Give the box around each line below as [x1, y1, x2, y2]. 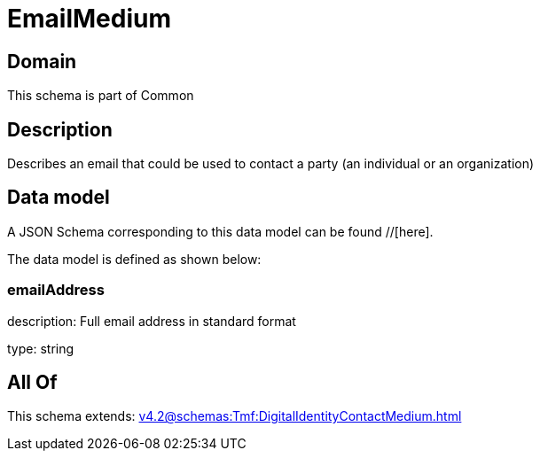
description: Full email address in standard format [7, 313, 296, 329]
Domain [7, 50, 77, 73]
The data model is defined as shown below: [7, 251, 262, 267]
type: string [7, 340, 74, 356]
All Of [7, 371, 58, 394]
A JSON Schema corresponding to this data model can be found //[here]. [7, 223, 434, 239]
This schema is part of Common [7, 88, 194, 104]
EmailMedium [7, 4, 171, 34]
